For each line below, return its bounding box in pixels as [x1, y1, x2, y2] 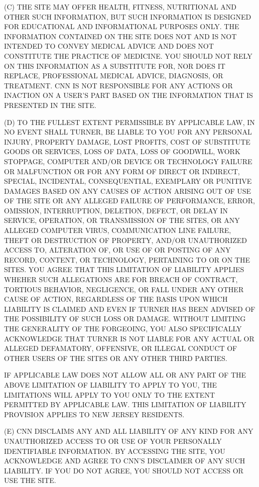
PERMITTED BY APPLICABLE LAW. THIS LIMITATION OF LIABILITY [4, 399, 246, 410]
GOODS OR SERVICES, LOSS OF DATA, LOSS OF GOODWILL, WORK [4, 146, 240, 157]
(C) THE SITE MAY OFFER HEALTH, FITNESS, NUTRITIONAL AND [4, 2, 236, 12]
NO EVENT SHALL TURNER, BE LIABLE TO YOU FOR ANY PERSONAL [4, 127, 252, 137]
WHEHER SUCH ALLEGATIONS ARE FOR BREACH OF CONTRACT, [4, 274, 238, 285]
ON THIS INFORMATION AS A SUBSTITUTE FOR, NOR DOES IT [4, 60, 225, 71]
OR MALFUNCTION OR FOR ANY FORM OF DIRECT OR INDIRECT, [4, 166, 240, 176]
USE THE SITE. [4, 475, 56, 485]
